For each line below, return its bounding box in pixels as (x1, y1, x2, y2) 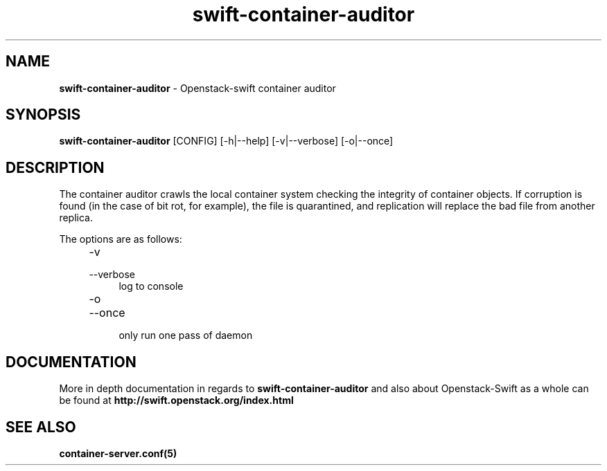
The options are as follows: (59, 233, 182, 246)
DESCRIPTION (6, 158, 105, 176)
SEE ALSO (6, 418, 76, 436)
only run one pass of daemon (118, 329, 253, 342)
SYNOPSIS (6, 106, 81, 124)
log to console (118, 280, 184, 293)
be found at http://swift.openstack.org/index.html (59, 394, 294, 407)
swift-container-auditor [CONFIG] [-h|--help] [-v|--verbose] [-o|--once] (59, 135, 394, 147)
